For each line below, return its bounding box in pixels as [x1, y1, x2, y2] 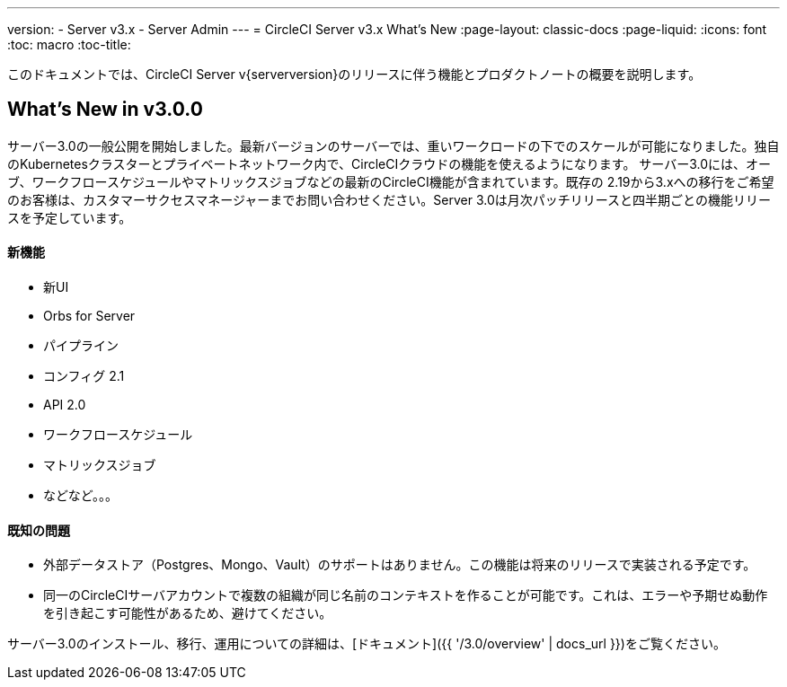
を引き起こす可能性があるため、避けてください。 [43, 605, 332, 621]
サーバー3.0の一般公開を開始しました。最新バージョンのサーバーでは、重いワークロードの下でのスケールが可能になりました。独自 [7, 137, 780, 154]
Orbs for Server [43, 308, 136, 324]
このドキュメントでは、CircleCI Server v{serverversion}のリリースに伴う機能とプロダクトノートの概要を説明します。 [7, 66, 702, 82]
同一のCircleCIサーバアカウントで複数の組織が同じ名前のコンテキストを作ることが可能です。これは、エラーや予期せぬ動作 [43, 587, 768, 603]
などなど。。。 [43, 488, 119, 504]
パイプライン [43, 338, 119, 354]
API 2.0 [43, 397, 86, 413]
